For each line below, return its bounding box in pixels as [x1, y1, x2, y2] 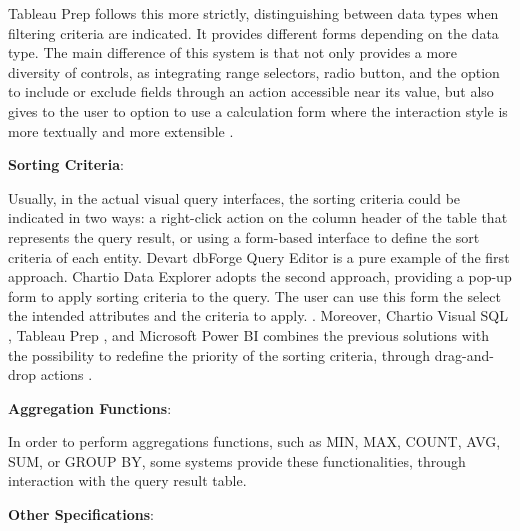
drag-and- [434, 344, 494, 365]
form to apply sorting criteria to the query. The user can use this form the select [8, 285, 501, 306]
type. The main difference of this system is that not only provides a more [8, 42, 457, 63]
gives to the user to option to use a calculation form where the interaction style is [8, 100, 508, 121]
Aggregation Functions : [8, 397, 172, 418]
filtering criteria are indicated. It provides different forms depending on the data [8, 22, 499, 43]
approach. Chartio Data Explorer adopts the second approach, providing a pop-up [8, 266, 512, 287]
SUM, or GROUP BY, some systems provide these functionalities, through [8, 450, 466, 471]
